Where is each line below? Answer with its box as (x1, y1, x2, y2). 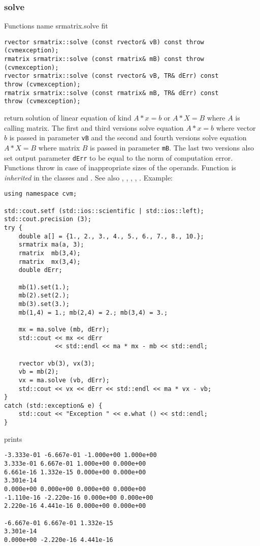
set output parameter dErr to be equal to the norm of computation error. (4, 152, 233, 163)
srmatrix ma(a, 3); (18, 241, 84, 249)
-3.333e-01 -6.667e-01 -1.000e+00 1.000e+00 (4, 451, 157, 459)
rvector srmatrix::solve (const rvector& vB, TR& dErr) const (4, 72, 219, 80)
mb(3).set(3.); (18, 300, 70, 308)
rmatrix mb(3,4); (18, 250, 81, 257)
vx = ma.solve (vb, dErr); (18, 376, 110, 384)
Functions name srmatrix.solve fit (4, 20, 108, 31)
